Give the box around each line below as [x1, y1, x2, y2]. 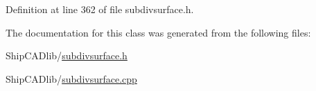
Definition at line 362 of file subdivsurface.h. [6, 2, 194, 16]
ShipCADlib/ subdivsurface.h [6, 48, 128, 63]
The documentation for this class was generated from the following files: [6, 25, 311, 39]
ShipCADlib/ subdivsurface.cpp [6, 71, 137, 85]
